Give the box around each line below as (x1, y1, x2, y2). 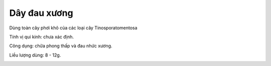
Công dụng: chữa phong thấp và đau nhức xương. (9, 43, 112, 49)
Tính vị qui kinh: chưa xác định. (9, 34, 74, 40)
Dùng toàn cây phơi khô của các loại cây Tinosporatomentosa (9, 25, 138, 31)
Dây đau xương (9, 7, 73, 18)
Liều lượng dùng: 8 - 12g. (9, 52, 61, 58)
